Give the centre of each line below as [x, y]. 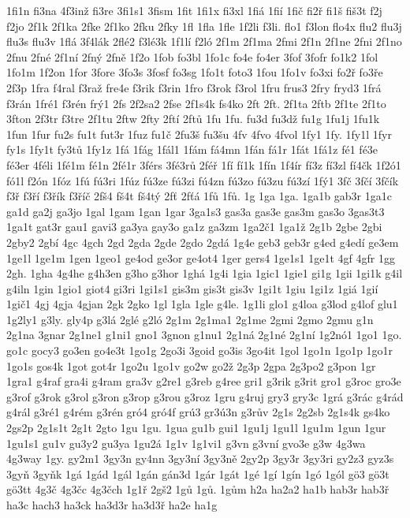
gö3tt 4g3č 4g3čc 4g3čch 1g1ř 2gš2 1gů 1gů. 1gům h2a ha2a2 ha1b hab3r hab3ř [198, 489]
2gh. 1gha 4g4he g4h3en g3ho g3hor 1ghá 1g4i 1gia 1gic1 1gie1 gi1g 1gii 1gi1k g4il [205, 273]
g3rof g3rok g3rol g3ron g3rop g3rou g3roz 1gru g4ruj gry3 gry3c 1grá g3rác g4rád [205, 396]
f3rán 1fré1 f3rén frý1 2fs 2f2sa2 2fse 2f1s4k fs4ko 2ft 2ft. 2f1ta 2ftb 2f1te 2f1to [196, 103]
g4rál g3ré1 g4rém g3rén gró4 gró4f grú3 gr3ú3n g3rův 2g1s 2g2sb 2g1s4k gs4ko [198, 412]
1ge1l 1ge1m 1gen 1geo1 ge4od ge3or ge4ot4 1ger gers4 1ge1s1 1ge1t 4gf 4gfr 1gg [201, 257]
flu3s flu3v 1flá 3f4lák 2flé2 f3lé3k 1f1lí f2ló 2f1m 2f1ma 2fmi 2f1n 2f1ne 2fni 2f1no [204, 41]
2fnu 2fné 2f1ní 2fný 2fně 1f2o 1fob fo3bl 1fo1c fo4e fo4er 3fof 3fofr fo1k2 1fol [192, 56]
